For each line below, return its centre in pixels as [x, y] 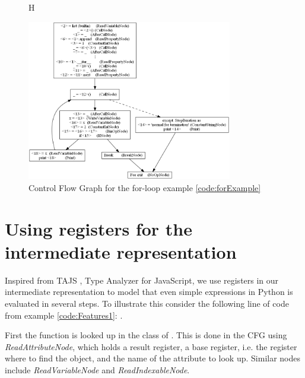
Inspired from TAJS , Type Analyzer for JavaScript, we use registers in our [142, 280]
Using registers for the [99, 228]
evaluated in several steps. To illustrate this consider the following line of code [147, 304]
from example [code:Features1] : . [64, 315]
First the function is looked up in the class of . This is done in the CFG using [146, 335]
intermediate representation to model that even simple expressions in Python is [149, 292]
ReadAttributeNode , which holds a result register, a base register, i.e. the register [151, 346]
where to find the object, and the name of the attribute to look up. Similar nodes [153, 358]
